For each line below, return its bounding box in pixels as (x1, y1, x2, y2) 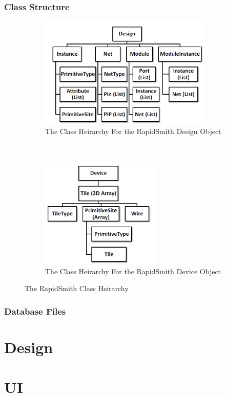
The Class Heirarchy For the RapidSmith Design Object (45, 126, 221, 137)
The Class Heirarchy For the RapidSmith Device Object (45, 266, 221, 276)
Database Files (4, 304, 66, 317)
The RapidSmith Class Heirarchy (25, 283, 129, 294)
